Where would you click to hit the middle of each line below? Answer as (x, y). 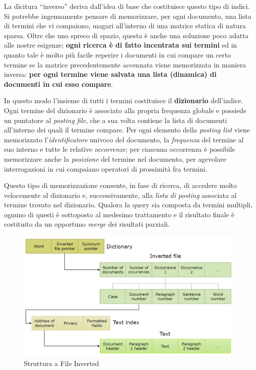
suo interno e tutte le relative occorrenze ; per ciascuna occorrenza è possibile (120, 149)
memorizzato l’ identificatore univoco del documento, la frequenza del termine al (124, 139)
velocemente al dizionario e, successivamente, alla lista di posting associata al (120, 195)
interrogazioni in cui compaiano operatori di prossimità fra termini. (106, 168)
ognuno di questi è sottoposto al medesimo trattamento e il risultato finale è (119, 214)
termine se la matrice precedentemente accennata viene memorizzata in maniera (125, 64)
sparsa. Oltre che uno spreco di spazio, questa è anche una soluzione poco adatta (126, 35)
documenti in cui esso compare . (59, 84)
